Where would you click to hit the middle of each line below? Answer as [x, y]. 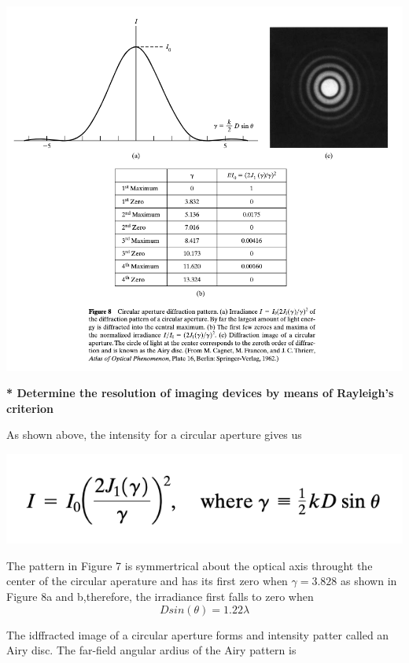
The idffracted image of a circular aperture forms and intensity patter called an [198, 634]
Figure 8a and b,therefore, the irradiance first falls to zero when [160, 597]
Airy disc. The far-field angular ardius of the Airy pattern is [151, 650]
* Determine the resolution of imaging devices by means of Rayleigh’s [200, 393]
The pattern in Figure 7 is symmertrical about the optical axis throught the [190, 565]
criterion [30, 408]
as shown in [369, 581]
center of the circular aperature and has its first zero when [147, 581]
